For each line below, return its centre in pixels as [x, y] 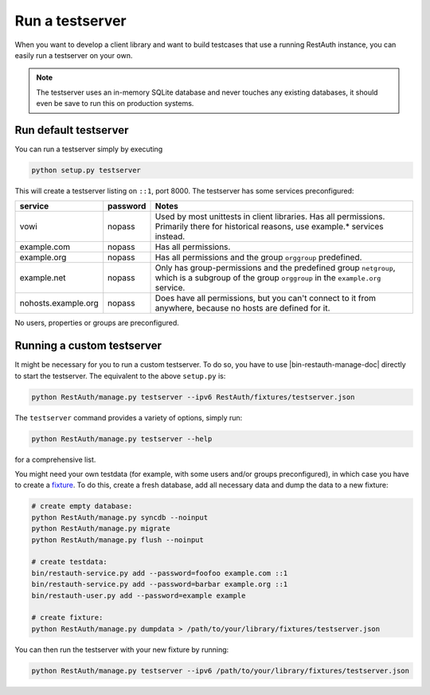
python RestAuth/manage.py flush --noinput [118, 540]
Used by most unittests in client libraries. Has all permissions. [270, 217]
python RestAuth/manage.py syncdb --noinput [120, 517]
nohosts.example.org [59, 303]
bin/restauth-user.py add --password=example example [139, 595]
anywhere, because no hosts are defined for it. [242, 308]
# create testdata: [69, 562]
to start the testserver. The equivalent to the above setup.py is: [120, 376]
